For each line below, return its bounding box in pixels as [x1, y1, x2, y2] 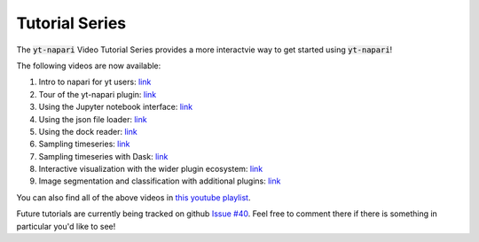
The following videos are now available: [16, 60, 161, 71]
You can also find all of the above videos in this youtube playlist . [16, 191, 251, 203]
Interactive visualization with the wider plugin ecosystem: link [38, 164, 263, 175]
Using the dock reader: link [38, 126, 137, 137]
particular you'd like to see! [16, 221, 116, 231]
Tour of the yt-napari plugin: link [38, 89, 157, 99]
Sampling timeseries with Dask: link [38, 151, 169, 161]
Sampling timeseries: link [38, 138, 130, 150]
